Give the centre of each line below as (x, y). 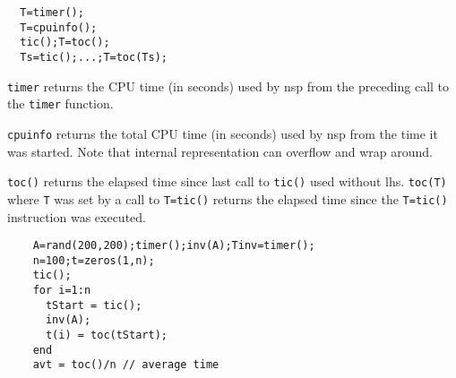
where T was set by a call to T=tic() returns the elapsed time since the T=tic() (228, 198)
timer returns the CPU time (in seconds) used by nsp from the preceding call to (228, 86)
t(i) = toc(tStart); (106, 335)
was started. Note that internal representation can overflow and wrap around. (220, 151)
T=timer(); (52, 13)
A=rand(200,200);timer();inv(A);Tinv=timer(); (174, 246)
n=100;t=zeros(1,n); (94, 260)
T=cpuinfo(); (59, 27)
